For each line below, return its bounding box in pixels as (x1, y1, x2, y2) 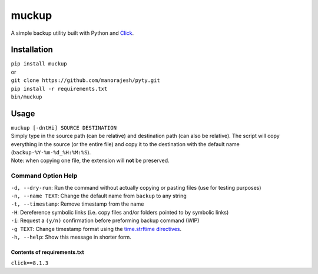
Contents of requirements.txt (11, 248, 85, 256)
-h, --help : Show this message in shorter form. (11, 233, 132, 240)
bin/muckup (11, 94, 42, 100)
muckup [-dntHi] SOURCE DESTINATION (11, 124, 117, 131)
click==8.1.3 (11, 260, 49, 266)
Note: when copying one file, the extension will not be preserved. (11, 157, 170, 164)
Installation (11, 45, 53, 55)
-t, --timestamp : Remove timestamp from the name (11, 200, 144, 207)
